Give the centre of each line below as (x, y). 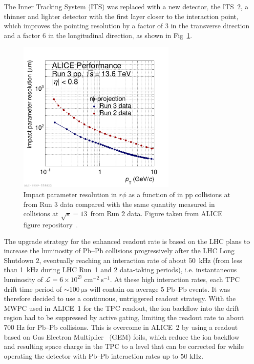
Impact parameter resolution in (70, 194)
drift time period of (33, 289)
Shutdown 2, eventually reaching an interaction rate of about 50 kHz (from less (123, 260)
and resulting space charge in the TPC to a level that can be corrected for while (124, 346)
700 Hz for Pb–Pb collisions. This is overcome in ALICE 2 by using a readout (121, 327)
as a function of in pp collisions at (180, 194)
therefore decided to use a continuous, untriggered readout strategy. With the (120, 298)
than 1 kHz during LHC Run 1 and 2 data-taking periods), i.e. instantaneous (120, 270)
